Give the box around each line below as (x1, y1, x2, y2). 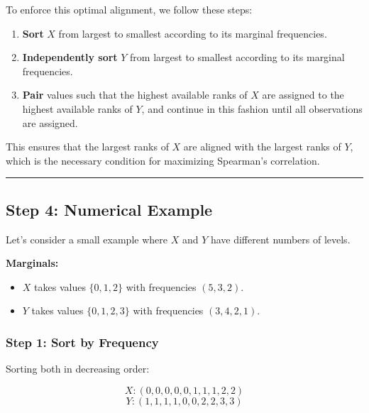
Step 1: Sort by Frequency (6, 333, 159, 351)
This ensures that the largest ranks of (6, 139, 169, 154)
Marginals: (6, 255, 59, 270)
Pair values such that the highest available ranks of (22, 87, 248, 102)
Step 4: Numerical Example (6, 198, 213, 220)
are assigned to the (262, 87, 344, 102)
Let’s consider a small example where (6, 231, 167, 246)
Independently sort (22, 50, 118, 65)
